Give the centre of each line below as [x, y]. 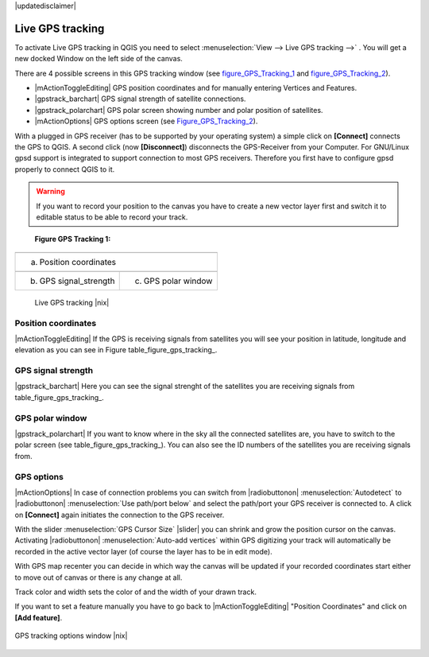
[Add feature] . [39, 617]
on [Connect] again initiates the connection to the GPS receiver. [120, 515]
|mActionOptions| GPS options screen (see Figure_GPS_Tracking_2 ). [146, 121]
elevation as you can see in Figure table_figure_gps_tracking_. [116, 350]
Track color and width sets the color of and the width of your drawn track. [136, 592]
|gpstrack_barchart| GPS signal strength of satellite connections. [140, 99]
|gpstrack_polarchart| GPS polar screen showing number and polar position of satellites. [179, 110]
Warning [50, 192]
